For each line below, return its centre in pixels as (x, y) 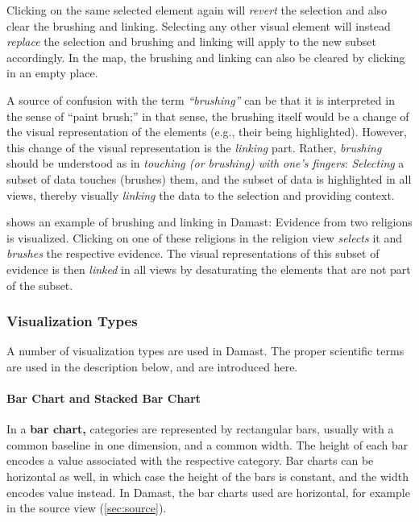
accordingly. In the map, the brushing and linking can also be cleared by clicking (206, 57)
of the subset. (40, 285)
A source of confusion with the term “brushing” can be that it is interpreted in (201, 99)
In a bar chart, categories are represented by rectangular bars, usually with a (200, 429)
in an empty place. (52, 73)
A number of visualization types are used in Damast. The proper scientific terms (205, 351)
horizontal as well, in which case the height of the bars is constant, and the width (207, 476)
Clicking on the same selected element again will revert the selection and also (197, 10)
